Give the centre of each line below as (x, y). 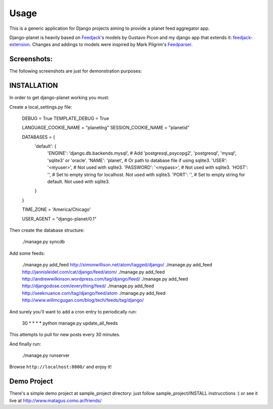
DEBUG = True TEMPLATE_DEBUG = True (65, 118)
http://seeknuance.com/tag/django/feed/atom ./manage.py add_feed (94, 293)
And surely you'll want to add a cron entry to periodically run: (73, 311)
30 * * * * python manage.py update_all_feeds (70, 323)
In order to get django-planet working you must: (59, 98)
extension (20, 44)
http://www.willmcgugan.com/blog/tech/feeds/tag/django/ (83, 300)
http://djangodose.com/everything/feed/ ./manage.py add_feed (88, 286)
